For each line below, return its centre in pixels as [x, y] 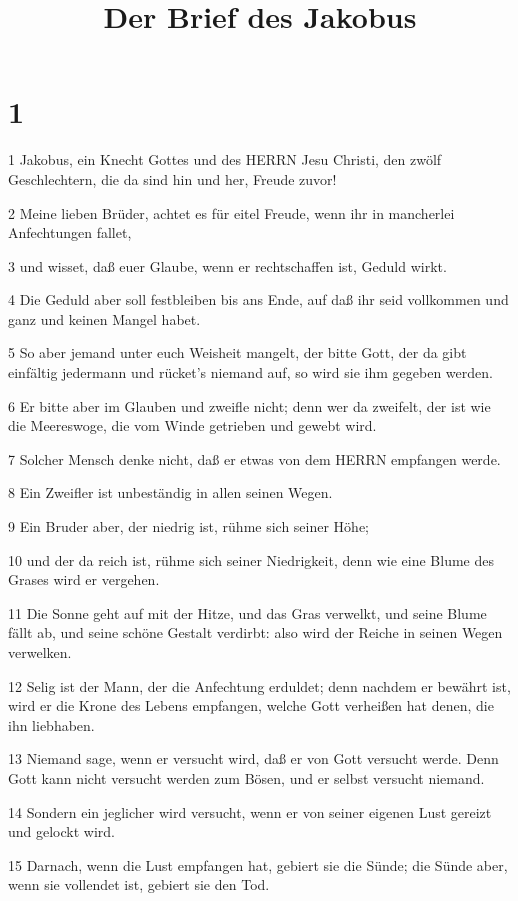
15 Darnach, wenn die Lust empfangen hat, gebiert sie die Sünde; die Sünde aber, [258, 864]
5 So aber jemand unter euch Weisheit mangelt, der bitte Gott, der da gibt [237, 352]
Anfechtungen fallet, [70, 232]
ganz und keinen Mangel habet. [104, 318]
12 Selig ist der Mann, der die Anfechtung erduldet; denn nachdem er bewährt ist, [259, 685]
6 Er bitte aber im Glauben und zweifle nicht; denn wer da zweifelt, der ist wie [249, 405]
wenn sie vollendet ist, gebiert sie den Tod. [139, 884]
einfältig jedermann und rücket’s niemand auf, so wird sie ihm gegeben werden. [250, 372]
